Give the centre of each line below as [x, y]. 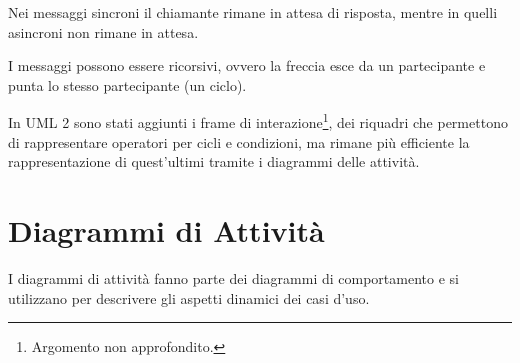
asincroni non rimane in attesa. [103, 31]
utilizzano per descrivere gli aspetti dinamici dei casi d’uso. [189, 297]
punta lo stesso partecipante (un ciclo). [127, 84]
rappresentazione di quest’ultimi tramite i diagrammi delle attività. [214, 161]
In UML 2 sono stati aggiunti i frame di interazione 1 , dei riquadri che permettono [258, 121]
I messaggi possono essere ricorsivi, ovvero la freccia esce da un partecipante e [247, 65]
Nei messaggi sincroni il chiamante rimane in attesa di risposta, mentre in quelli [253, 12]
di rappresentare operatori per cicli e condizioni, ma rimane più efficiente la [239, 141]
